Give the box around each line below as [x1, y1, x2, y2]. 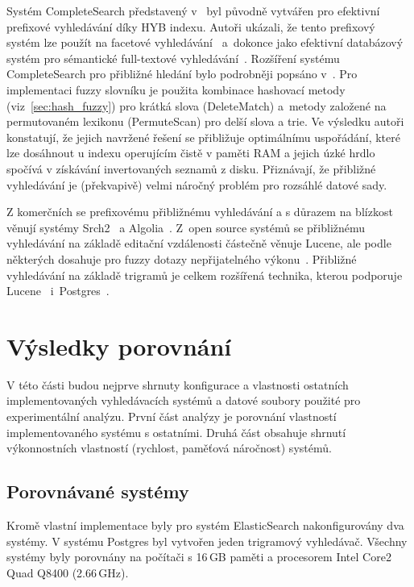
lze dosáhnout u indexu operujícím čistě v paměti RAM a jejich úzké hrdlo [6, 144, 375, 161]
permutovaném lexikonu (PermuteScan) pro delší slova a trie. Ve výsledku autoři [6, 113, 404, 130]
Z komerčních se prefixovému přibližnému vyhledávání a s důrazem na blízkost [6, 203, 393, 220]
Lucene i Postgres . [6, 282, 110, 299]
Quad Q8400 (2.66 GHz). [6, 564, 129, 581]
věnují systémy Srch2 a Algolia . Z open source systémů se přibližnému [6, 219, 366, 235]
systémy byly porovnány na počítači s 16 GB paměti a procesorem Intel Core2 [6, 548, 391, 565]
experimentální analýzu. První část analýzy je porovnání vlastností [6, 408, 337, 424]
